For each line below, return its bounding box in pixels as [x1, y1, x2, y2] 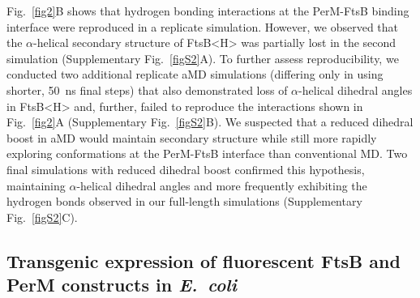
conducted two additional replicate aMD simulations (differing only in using [6, 66, 384, 83]
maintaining [6, 177, 66, 194]
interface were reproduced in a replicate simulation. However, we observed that [6, 18, 398, 35]
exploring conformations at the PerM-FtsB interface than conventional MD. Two [6, 145, 408, 162]
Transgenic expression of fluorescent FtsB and [6, 248, 401, 273]
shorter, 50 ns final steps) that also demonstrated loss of [6, 81, 288, 98]
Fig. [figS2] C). [6, 208, 78, 225]
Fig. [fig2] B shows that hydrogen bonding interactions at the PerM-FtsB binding [6, 2, 409, 19]
